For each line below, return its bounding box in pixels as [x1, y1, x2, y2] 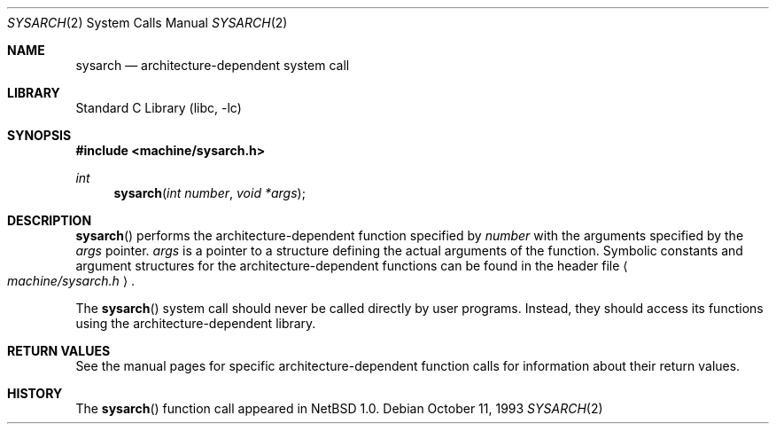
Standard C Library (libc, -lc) [75, 100, 242, 115]
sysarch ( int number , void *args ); [113, 185, 306, 200]
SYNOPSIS [7, 128, 72, 143]
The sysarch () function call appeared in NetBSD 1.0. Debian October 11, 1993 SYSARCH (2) [75, 401, 603, 416]
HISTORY [7, 386, 63, 401]
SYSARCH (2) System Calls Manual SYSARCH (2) [7, 15, 288, 30]
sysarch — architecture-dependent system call [75, 58, 350, 73]
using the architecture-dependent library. [75, 316, 316, 331]
